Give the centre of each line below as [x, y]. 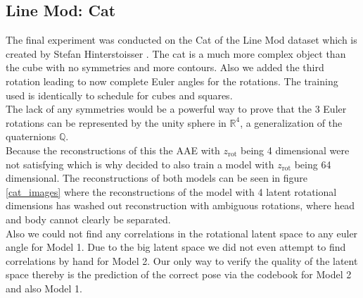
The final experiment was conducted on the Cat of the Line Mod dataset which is [181, 40]
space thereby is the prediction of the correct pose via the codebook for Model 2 [179, 274]
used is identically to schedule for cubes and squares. [119, 95]
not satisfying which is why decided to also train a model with [140, 164]
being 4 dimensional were [295, 150]
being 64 [313, 164]
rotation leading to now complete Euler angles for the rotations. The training [172, 81]
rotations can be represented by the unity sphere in [116, 122]
